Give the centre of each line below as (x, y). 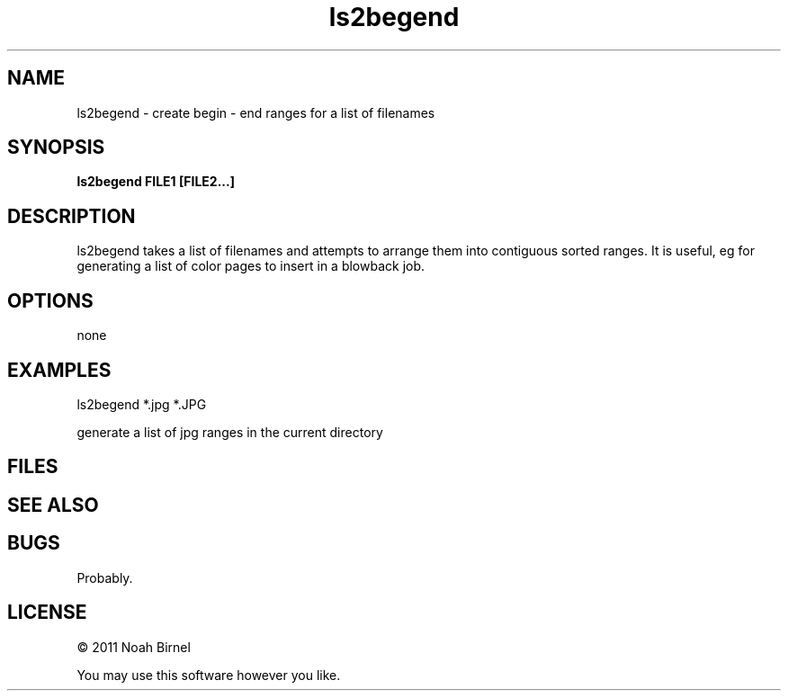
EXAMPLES (59, 370)
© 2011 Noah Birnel (134, 647)
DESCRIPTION (72, 216)
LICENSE (47, 613)
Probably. (105, 577)
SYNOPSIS (56, 148)
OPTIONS (50, 300)
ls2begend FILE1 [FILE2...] (156, 182)
